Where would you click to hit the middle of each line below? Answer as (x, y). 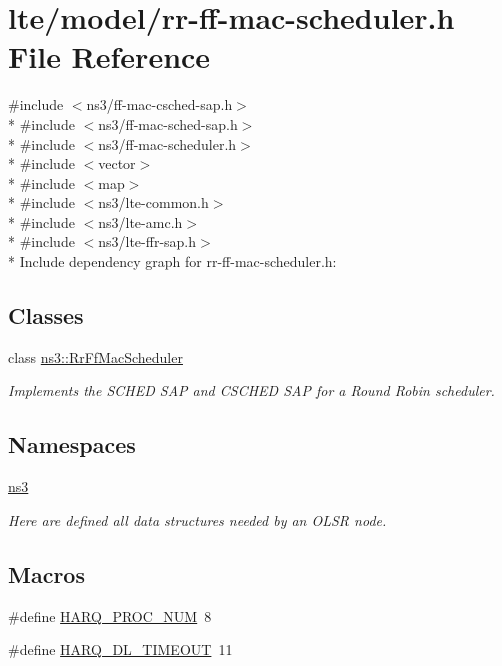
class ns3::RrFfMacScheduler (95, 356)
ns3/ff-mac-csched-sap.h (159, 104)
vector (117, 163)
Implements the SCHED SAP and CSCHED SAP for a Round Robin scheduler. (251, 390)
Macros (46, 573)
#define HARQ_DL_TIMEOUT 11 (120, 649)
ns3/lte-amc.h (140, 221)
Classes (46, 315)
